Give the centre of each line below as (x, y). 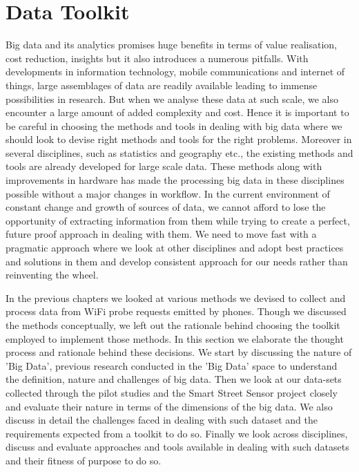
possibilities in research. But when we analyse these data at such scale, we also (172, 98)
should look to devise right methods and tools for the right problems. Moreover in (179, 139)
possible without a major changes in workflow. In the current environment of (168, 193)
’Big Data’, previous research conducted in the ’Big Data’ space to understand (172, 365)
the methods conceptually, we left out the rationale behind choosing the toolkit (173, 325)
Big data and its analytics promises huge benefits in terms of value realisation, (171, 45)
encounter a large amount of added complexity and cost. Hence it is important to (177, 112)
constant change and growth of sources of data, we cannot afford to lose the (166, 207)
